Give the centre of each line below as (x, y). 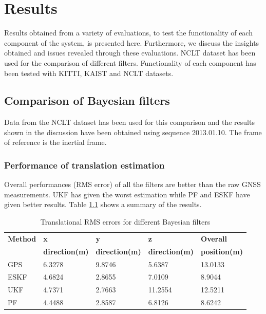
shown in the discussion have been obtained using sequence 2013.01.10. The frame (133, 132)
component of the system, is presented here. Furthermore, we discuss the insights (132, 42)
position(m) (222, 251)
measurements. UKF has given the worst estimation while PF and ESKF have (127, 194)
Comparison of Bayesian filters (87, 100)
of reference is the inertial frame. (55, 142)
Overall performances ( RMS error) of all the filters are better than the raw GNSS (132, 184)
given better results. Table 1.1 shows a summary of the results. (103, 204)
